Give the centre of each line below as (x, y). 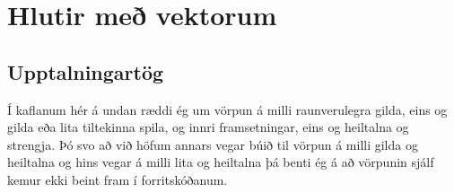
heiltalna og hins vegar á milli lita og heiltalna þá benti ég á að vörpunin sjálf (221, 162)
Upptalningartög (86, 71)
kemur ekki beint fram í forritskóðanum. (118, 179)
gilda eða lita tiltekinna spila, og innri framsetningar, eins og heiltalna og (208, 127)
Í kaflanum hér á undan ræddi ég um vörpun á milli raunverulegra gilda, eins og (227, 109)
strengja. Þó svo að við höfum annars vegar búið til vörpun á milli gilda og (213, 144)
